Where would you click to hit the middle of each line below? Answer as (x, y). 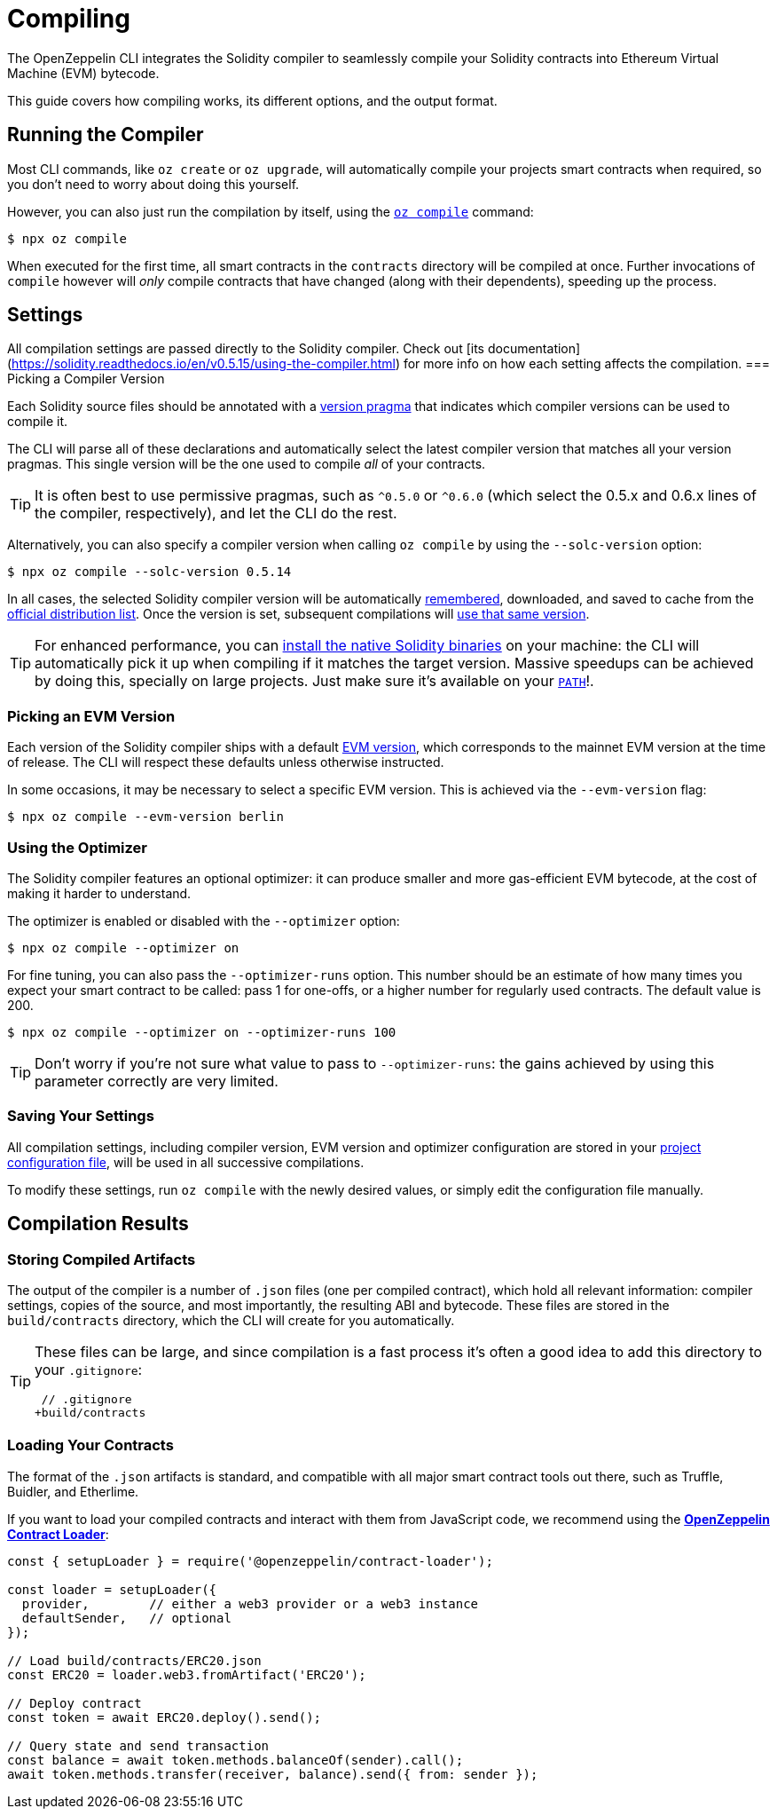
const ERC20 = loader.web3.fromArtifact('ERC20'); (187, 1674)
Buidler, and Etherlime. (73, 1491)
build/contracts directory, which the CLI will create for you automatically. (231, 1320)
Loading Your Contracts (90, 1445)
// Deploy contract (75, 1703)
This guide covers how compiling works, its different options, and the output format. (252, 100)
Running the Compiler (106, 135)
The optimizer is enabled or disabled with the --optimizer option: (204, 920)
